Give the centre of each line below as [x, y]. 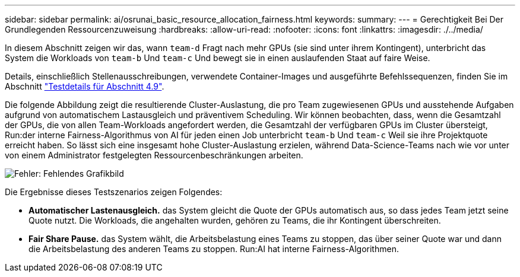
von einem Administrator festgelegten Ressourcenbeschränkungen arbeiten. [154, 155]
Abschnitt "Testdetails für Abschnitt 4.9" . [85, 86]
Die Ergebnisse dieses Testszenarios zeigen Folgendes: [114, 192]
